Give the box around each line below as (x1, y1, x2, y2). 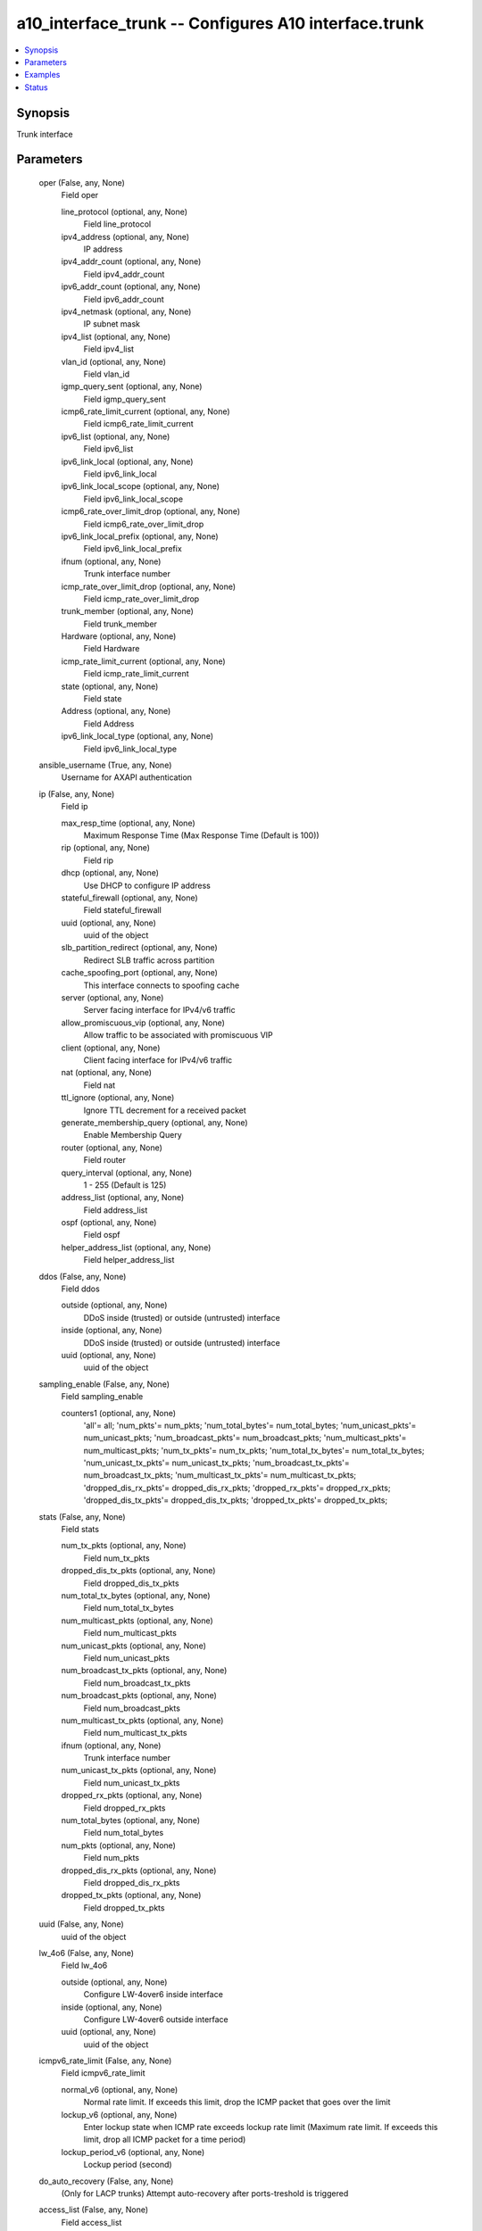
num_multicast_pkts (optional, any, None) (61, 1615, 213, 1626)
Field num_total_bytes (83, 1828, 164, 1838)
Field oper (61, 190, 99, 201)
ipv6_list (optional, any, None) (61, 431, 170, 442)
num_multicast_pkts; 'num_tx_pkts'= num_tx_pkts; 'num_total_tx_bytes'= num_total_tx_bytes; (83, 1445, 425, 1456)
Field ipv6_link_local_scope (83, 493, 183, 504)
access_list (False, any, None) (38, 2204, 149, 2215)
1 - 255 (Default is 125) (83, 1179, 167, 1190)
